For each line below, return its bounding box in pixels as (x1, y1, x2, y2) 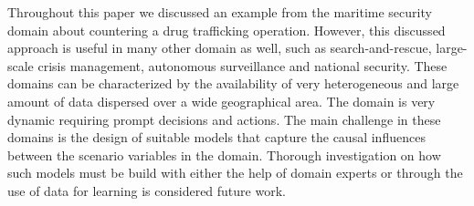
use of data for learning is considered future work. (7, 180, 286, 200)
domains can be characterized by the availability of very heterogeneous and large (7, 74, 459, 93)
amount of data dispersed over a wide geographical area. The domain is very (7, 91, 436, 110)
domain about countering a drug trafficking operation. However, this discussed (7, 20, 446, 39)
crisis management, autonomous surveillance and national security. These (37, 56, 448, 75)
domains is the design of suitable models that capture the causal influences (7, 128, 426, 147)
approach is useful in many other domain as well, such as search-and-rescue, (7, 38, 432, 57)
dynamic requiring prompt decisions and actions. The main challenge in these (7, 109, 441, 129)
